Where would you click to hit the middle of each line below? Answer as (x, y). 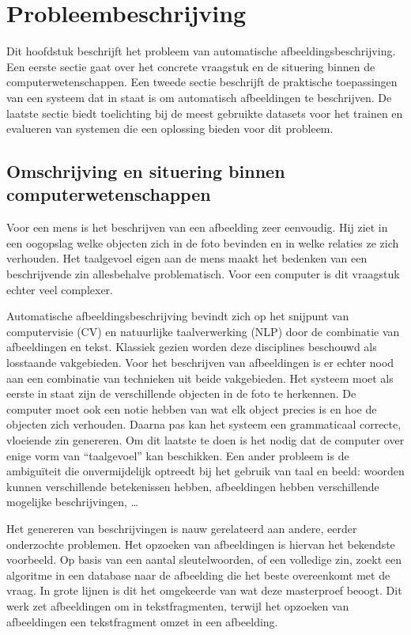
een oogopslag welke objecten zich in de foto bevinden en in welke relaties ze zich (203, 242)
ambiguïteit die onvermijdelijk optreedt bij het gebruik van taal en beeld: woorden (205, 471)
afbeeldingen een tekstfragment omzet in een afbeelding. (142, 621)
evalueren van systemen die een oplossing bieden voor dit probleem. (170, 129)
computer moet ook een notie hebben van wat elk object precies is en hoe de (192, 408)
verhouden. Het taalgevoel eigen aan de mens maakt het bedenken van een (187, 258)
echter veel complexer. (60, 289)
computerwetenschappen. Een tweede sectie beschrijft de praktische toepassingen (202, 82)
